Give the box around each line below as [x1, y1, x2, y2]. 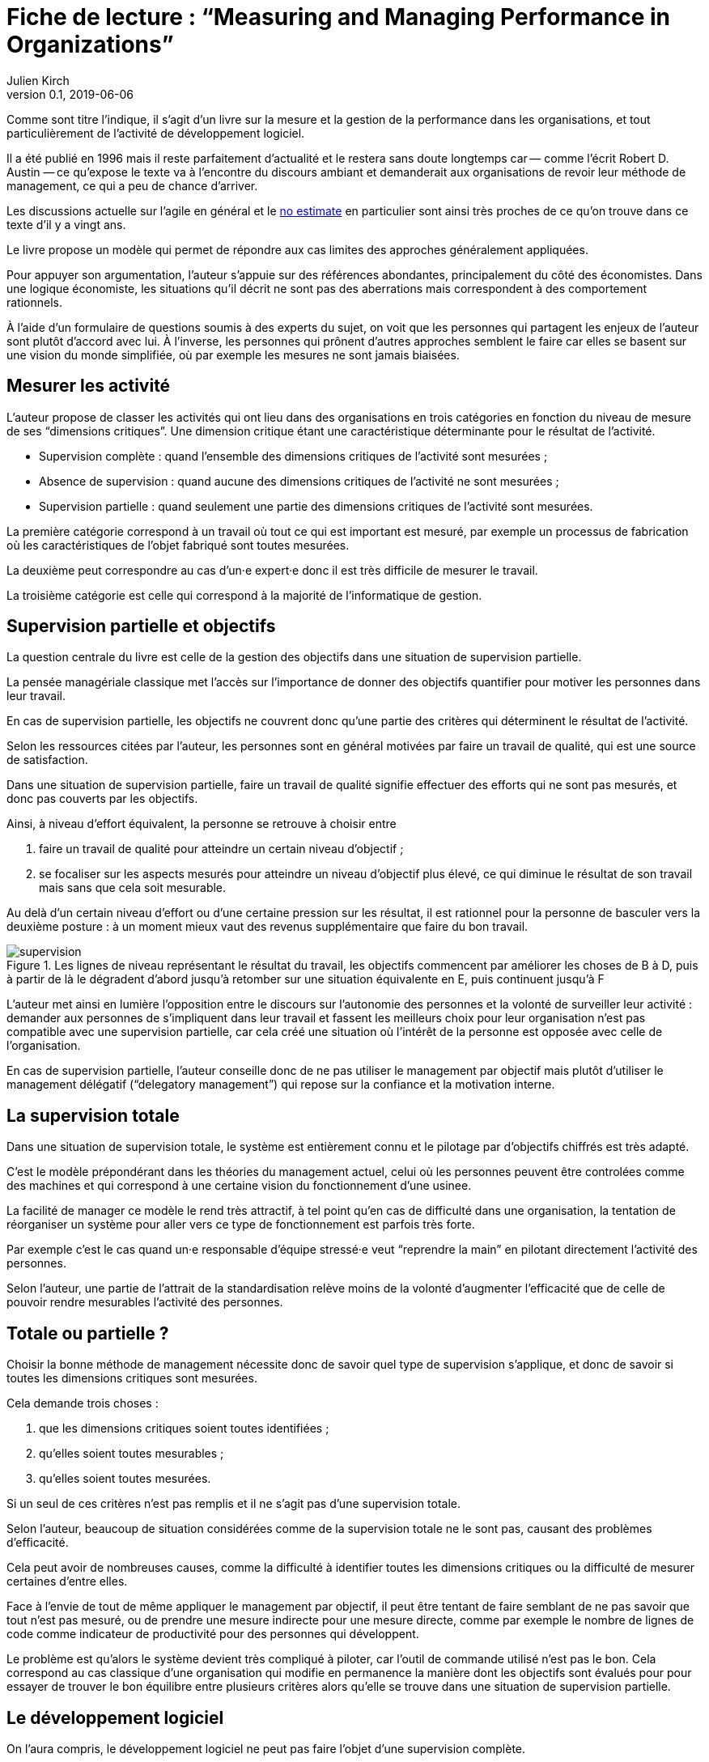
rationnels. [6, 295, 63, 309]
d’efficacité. [6, 1535, 69, 1550]
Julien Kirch [6, 73, 70, 87]
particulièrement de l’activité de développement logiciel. [6, 125, 305, 140]
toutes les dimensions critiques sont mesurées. [6, 1371, 257, 1386]
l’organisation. [6, 1038, 81, 1053]
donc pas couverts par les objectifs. [6, 792, 198, 806]
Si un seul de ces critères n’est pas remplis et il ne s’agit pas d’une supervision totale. [6, 1497, 461, 1511]
